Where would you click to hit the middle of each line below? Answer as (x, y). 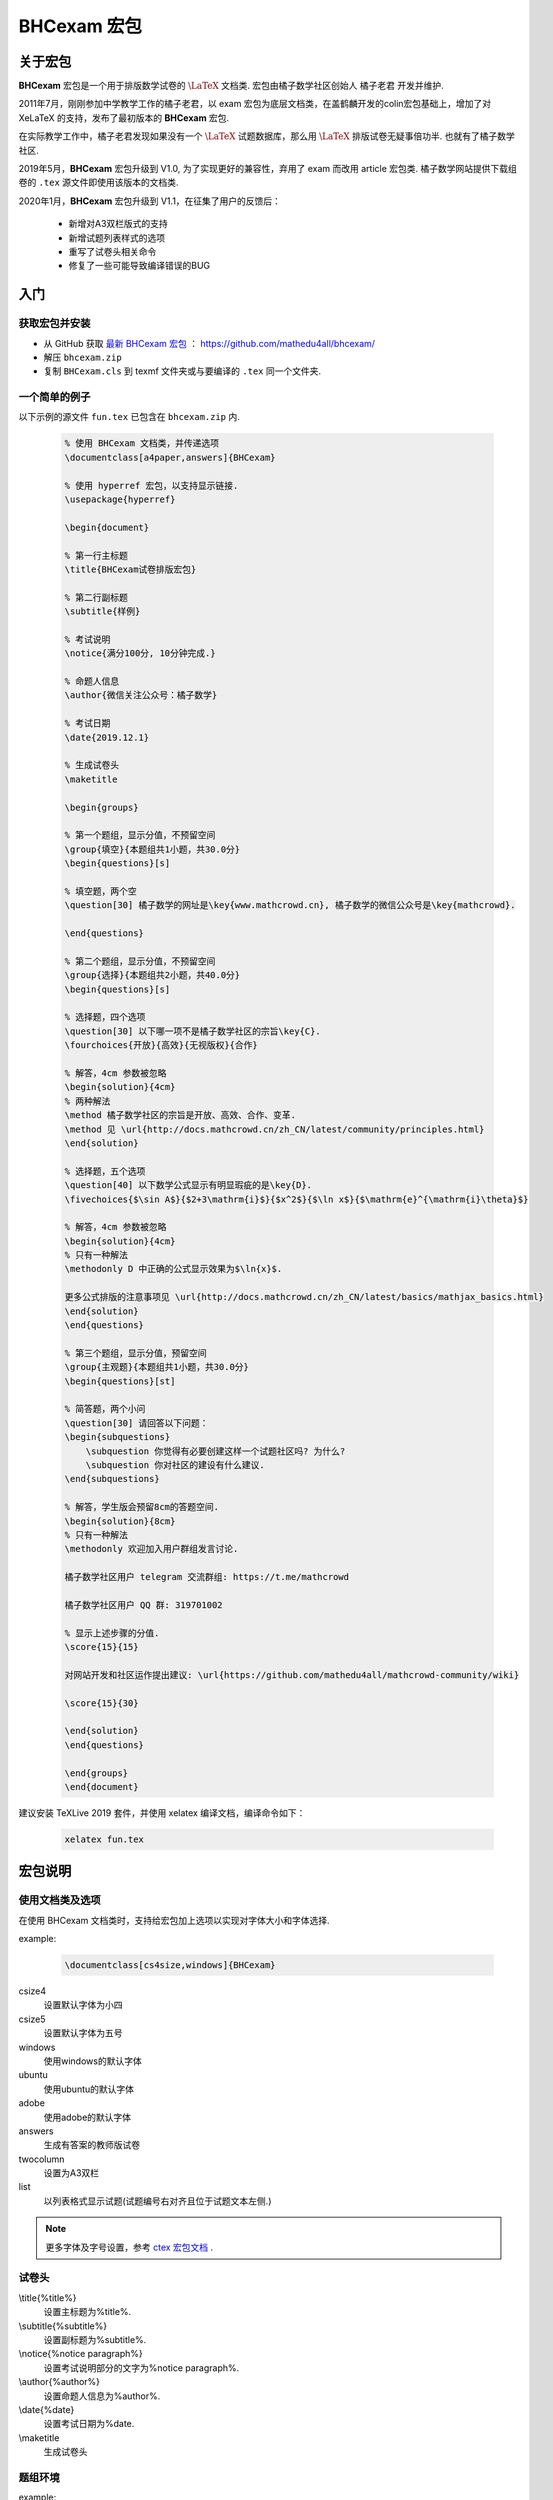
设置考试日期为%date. (89, 2424)
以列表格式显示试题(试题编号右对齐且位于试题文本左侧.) (157, 2201)
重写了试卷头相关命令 (112, 251)
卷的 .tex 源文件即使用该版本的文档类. (98, 182)
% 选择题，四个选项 (105, 1017)
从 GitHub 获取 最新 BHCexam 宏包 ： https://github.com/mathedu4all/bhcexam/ (209, 343)
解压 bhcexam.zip (82, 357)
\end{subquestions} (112, 1479)
